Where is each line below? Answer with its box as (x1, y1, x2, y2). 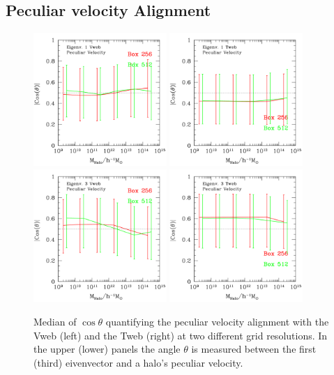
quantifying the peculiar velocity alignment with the (105, 314, 329, 328)
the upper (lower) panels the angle (33, 342, 181, 356)
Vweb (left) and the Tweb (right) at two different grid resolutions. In (33, 328, 328, 342)
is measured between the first (191, 342, 317, 356)
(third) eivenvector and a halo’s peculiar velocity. (33, 355, 243, 369)
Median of (33, 314, 77, 328)
